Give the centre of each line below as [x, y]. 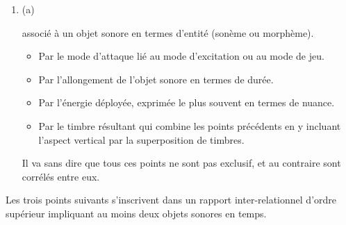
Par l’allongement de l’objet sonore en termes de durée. [156, 79]
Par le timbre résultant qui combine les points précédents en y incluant [190, 125]
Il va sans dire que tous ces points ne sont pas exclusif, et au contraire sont [181, 163]
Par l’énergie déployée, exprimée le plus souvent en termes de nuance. [187, 102]
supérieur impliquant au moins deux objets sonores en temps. [136, 213]
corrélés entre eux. [61, 176]
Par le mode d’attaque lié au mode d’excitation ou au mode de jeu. [181, 56]
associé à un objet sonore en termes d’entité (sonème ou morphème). [168, 32]
